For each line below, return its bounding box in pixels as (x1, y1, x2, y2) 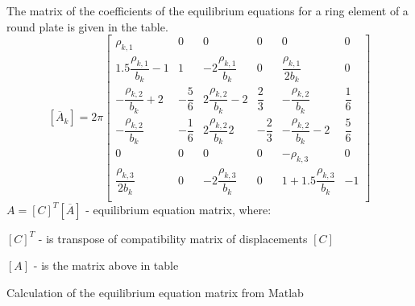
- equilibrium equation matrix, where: (85, 201, 272, 217)
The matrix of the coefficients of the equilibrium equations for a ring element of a (6, 2, 409, 19)
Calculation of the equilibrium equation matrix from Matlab (6, 283, 304, 300)
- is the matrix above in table (33, 257, 179, 274)
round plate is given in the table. (6, 18, 168, 35)
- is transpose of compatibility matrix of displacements (38, 229, 308, 246)
